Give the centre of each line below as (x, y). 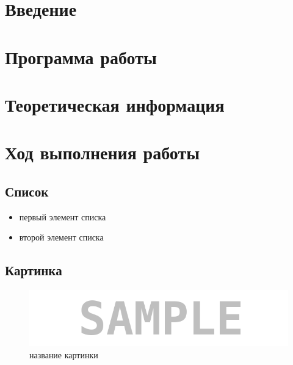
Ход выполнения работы (103, 152)
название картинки (64, 354)
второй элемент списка (61, 237)
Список (27, 191)
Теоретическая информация (115, 104)
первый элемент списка (63, 216)
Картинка (34, 270)
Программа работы (81, 56)
